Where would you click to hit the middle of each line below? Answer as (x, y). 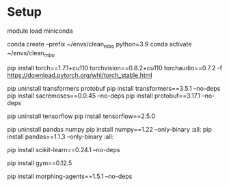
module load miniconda (40, 31)
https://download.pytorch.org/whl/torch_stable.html (80, 75)
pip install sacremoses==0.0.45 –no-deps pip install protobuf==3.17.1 (104, 96)
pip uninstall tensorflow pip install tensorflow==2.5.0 (81, 116)
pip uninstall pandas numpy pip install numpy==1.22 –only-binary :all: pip (109, 129)
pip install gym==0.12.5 (40, 163)
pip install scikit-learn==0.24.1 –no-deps (64, 149)
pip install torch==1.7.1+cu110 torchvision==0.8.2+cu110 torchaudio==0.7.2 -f (115, 68)
